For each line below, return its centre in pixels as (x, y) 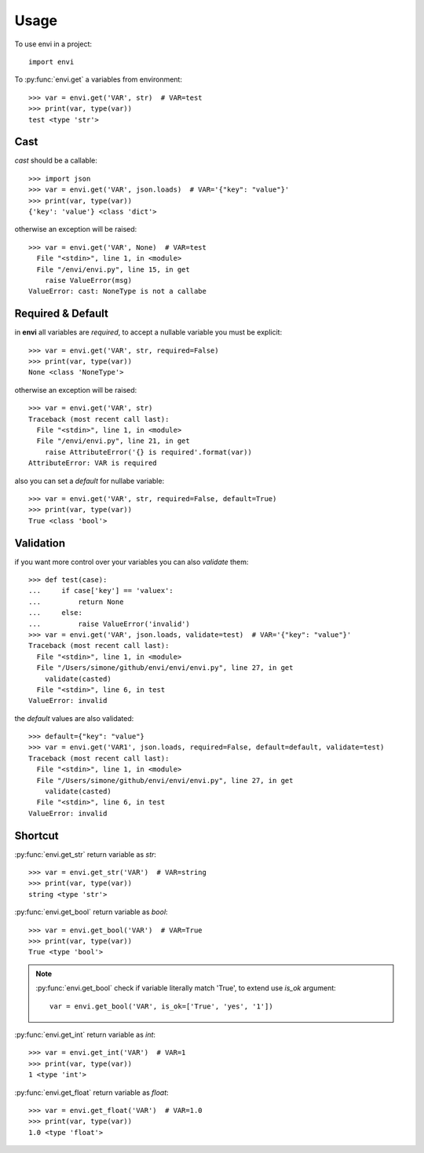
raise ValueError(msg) (88, 280)
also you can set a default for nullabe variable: (90, 481)
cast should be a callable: (56, 160)
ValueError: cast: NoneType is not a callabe (118, 291)
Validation (40, 543)
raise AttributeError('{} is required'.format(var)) (148, 452)
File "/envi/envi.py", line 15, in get (113, 269)
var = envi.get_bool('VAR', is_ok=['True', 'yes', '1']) (162, 1006)
